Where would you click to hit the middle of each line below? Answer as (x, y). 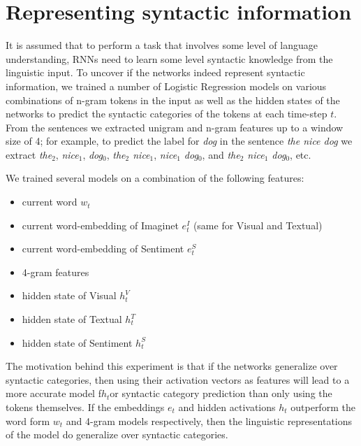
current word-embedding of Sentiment (103, 249)
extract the (29, 154)
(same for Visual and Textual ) (258, 225)
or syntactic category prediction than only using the (221, 393)
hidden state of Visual (69, 295)
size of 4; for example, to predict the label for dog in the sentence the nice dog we (179, 141)
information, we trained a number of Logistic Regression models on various (166, 86)
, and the (221, 154)
